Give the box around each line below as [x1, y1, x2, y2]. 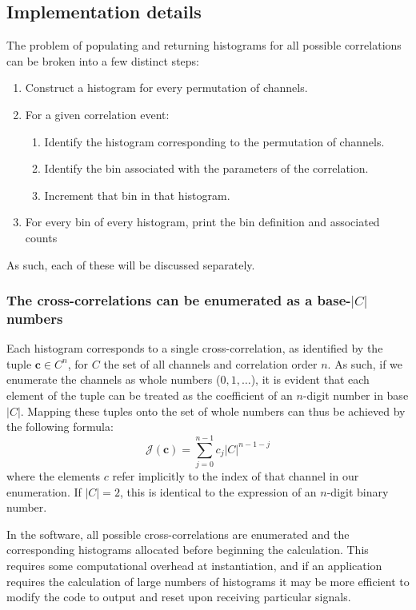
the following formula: [6, 418, 114, 435]
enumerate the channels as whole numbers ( [6, 371, 221, 388]
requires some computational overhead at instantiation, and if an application [6, 556, 382, 573]
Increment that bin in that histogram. [44, 186, 230, 203]
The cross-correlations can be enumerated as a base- [6, 290, 351, 310]
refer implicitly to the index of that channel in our [112, 467, 359, 484]
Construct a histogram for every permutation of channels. [25, 79, 308, 96]
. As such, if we [327, 355, 403, 372]
